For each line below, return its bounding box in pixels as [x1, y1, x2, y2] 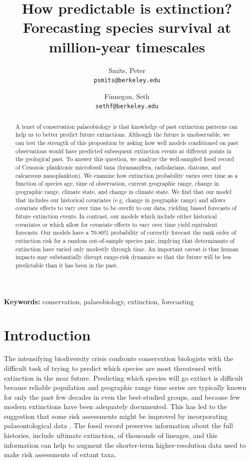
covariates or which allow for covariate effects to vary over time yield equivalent [15, 220, 218, 228]
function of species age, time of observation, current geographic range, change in [15, 179, 219, 188]
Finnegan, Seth [104, 91, 150, 101]
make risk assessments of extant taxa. [4, 449, 116, 460]
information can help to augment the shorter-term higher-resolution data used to [4, 439, 246, 450]
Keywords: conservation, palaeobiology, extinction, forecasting [4, 296, 194, 306]
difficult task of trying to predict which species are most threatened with [4, 363, 221, 373]
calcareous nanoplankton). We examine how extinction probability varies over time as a [15, 171, 238, 179]
